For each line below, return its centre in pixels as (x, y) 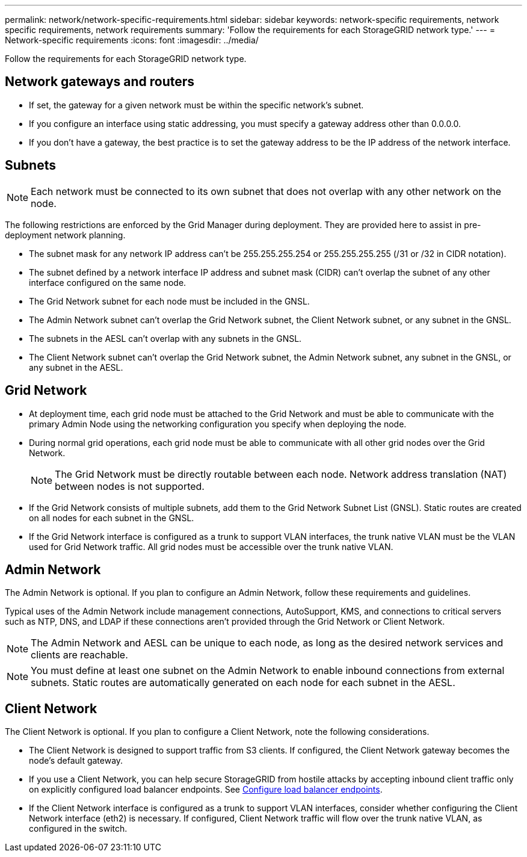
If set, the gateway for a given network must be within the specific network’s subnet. (196, 105)
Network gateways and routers (100, 82)
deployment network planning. (65, 235)
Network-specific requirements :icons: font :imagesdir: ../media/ (132, 40)
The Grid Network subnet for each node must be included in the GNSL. (169, 301)
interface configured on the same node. (108, 282)
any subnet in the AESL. (76, 367)
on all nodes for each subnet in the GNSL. (112, 518)
